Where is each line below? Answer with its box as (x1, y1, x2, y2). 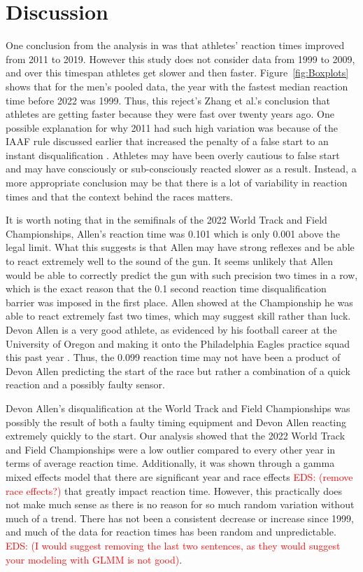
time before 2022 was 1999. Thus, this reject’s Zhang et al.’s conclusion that (6, 93, 331, 107)
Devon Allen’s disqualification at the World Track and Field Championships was (6, 400, 350, 415)
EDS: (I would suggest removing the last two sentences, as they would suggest (6, 538, 341, 552)
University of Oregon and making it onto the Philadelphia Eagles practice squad (6, 336, 350, 350)
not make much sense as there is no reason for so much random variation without (6, 497, 355, 512)
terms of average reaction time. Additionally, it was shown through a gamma (6, 456, 335, 470)
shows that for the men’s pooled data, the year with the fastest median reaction (6, 79, 348, 93)
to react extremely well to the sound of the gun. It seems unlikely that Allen (6, 254, 334, 268)
